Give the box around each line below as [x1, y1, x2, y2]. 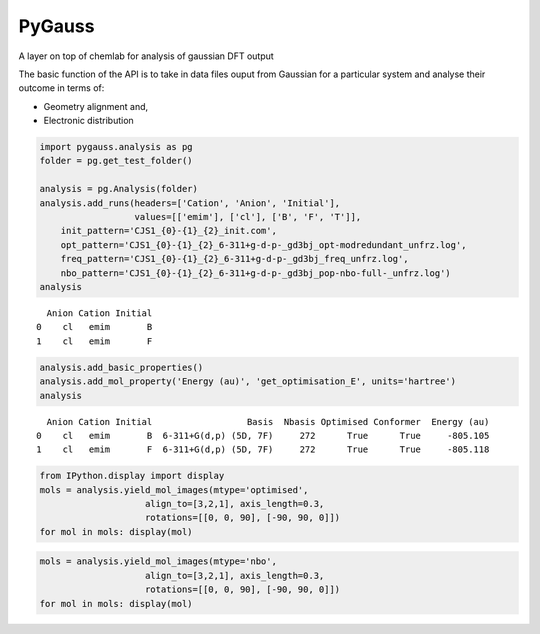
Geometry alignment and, [43, 100, 149, 112]
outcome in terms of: [18, 82, 105, 94]
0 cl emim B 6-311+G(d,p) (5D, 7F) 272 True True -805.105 [36, 430, 490, 441]
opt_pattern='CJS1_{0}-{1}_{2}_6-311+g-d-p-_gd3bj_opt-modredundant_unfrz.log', [60, 239, 467, 250]
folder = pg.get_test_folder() [39, 155, 194, 167]
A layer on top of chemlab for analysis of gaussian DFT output [18, 50, 274, 62]
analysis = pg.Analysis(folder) [39, 183, 199, 195]
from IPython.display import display [39, 470, 225, 482]
